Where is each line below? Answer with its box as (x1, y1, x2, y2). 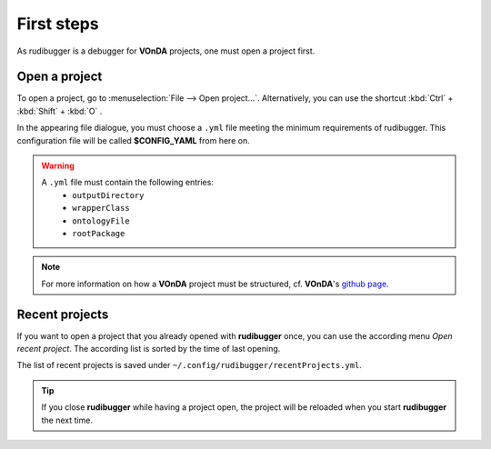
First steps (16, 14, 99, 34)
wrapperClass (72, 203, 131, 214)
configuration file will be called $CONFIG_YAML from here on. (16, 135, 250, 145)
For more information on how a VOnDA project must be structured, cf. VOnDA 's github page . (41, 278, 390, 289)
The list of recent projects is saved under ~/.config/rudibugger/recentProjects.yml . (16, 360, 363, 371)
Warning (41, 160, 75, 172)
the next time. (41, 414, 93, 425)
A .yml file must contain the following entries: (41, 177, 214, 188)
